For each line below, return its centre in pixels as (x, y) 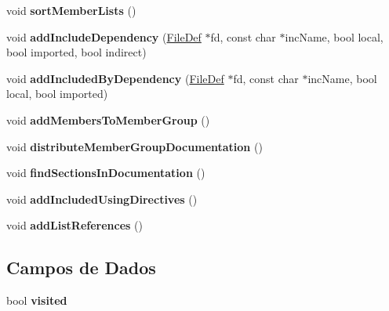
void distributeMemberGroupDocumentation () (135, 146)
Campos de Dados (81, 268)
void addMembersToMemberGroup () (108, 119)
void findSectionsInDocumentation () (106, 173)
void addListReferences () (75, 225)
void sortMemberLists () (71, 10)
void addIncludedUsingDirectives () (102, 199)
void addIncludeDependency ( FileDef (104, 36)
